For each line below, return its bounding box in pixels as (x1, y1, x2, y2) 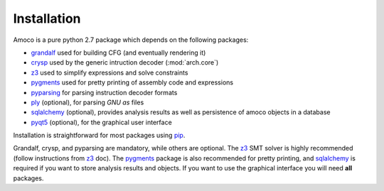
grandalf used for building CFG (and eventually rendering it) (31, 48, 206, 57)
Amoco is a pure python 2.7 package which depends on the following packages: (13, 36, 249, 44)
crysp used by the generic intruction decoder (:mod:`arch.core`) (31, 58, 219, 67)
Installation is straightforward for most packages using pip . (13, 131, 186, 140)
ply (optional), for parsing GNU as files (31, 98, 144, 107)
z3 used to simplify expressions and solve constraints (31, 68, 188, 77)
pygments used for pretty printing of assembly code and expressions (31, 78, 234, 87)
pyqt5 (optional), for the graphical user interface (31, 118, 172, 126)
